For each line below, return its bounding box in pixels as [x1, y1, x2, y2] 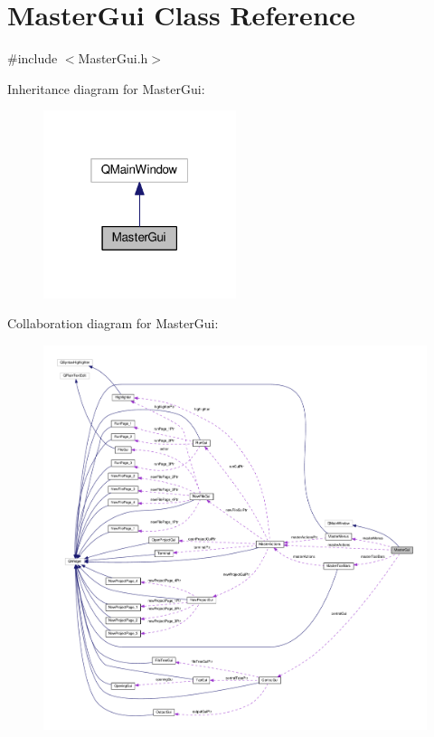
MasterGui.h [78, 49, 148, 68]
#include [7, 49, 58, 68]
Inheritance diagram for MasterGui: [7, 79, 205, 98]
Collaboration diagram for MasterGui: [7, 314, 219, 333]
